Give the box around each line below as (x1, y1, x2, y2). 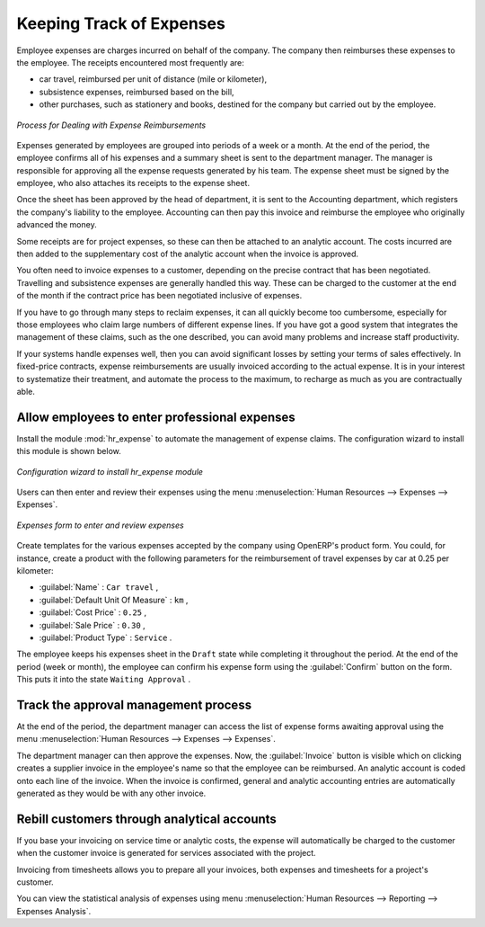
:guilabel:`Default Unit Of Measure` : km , (39, 594, 189, 605)
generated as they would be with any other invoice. (16, 788, 207, 798)
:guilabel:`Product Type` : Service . (39, 632, 172, 643)
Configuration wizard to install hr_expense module (16, 466, 204, 477)
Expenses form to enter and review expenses (16, 520, 184, 530)
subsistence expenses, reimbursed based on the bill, (39, 86, 234, 97)
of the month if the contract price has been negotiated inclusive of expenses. (16, 290, 303, 301)
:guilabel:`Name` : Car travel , (39, 582, 159, 593)
